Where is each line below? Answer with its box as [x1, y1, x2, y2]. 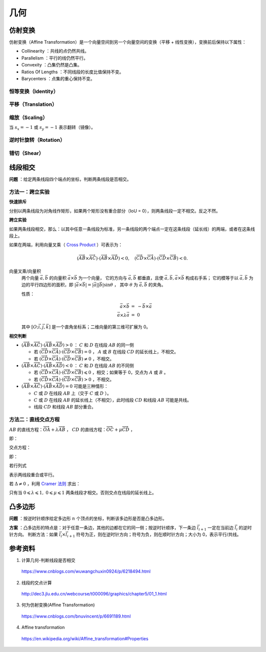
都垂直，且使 [137, 275, 164, 281]
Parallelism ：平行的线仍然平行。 [21, 55, 88, 61]
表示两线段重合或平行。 [9, 471, 57, 477]
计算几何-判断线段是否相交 [21, 557, 76, 563]
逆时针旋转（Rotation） [9, 137, 66, 144]
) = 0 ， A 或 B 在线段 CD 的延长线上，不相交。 [81, 349, 179, 355]
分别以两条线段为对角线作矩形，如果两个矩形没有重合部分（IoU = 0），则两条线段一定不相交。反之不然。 [9, 208, 221, 214]
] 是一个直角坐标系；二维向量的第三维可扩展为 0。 [48, 324, 151, 330]
